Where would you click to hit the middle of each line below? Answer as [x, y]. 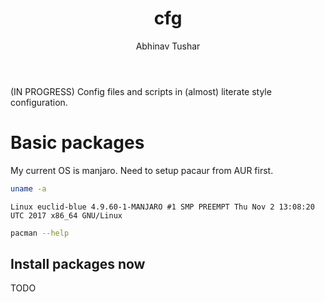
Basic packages [77, 143]
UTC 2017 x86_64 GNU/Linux [66, 215]
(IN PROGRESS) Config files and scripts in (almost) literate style [141, 91]
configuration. [39, 102]
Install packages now [78, 264]
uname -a [28, 188]
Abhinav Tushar [168, 46]
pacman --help [40, 233]
